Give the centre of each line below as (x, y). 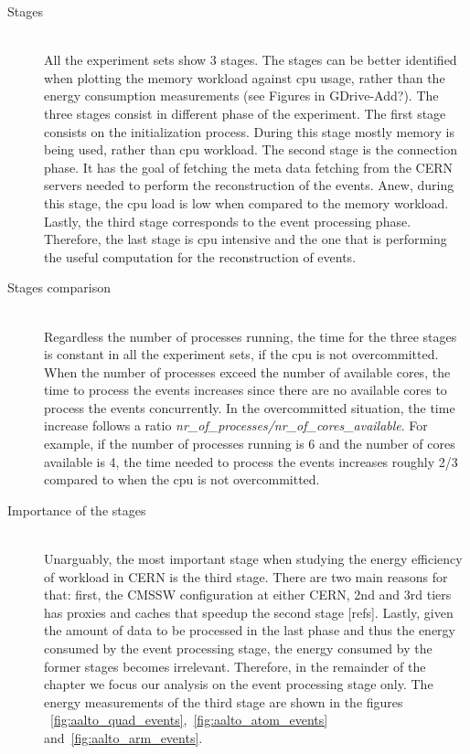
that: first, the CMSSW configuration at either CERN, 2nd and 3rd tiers (248, 595)
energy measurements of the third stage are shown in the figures (224, 701)
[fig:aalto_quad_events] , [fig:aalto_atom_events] (189, 720)
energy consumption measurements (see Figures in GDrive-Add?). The (241, 96)
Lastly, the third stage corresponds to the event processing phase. (228, 221)
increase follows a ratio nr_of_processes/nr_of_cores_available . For (236, 425)
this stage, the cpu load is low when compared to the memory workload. (246, 202)
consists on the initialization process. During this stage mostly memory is (249, 131)
